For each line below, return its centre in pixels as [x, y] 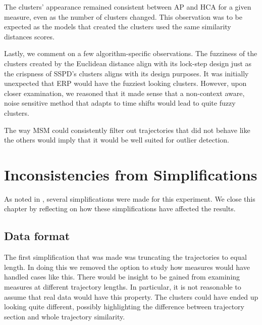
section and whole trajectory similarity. [65, 316]
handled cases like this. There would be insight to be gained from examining [122, 277]
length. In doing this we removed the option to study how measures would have [127, 267]
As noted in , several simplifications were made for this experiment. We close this [130, 198]
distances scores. [29, 36]
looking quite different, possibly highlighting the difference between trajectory [124, 307]
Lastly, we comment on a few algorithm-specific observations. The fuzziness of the [131, 53]
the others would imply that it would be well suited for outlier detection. [117, 140]
